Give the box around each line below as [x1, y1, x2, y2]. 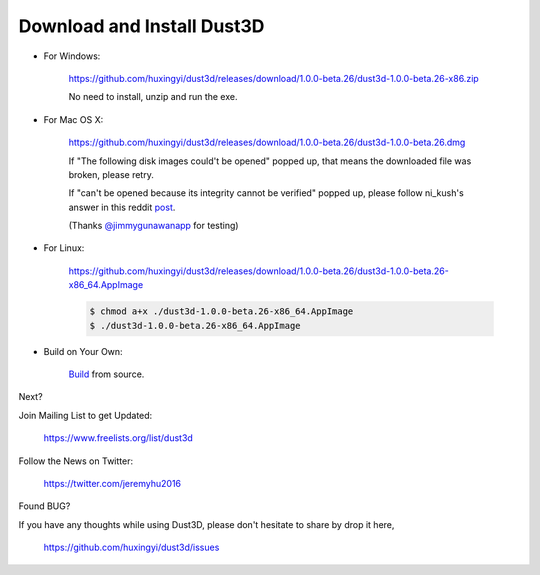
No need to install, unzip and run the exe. [68, 91, 238, 103]
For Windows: [43, 50, 101, 62]
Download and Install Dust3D [18, 15, 265, 37]
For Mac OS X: [43, 113, 104, 125]
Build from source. [68, 368, 145, 380]
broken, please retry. [68, 168, 154, 180]
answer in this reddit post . [68, 201, 176, 213]
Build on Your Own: [43, 345, 124, 357]
